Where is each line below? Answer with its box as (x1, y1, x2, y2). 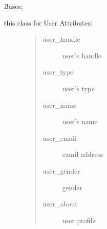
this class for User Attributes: (4, 17, 92, 27)
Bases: (4, 1, 23, 11)
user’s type (62, 83, 95, 93)
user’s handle (62, 50, 102, 60)
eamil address (62, 149, 103, 159)
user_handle (43, 34, 80, 44)
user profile (62, 215, 96, 225)
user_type (43, 67, 74, 77)
